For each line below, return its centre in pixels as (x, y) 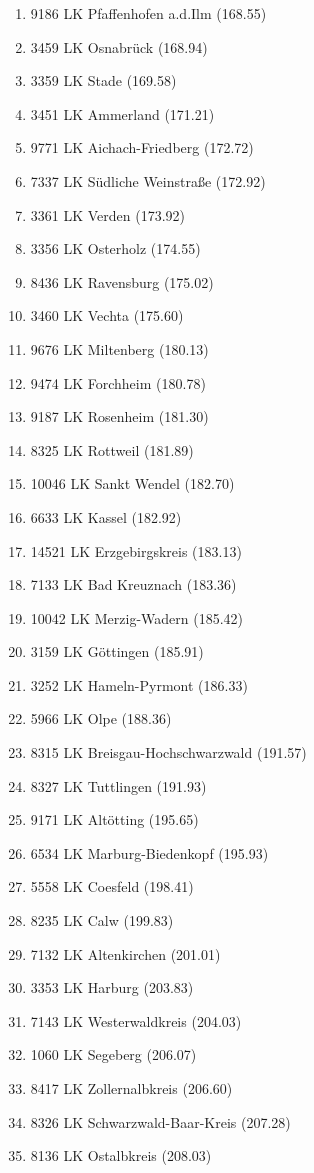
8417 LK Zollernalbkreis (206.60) (131, 1088)
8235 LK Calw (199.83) (102, 920)
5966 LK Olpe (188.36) (101, 718)
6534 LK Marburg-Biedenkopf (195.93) (149, 852)
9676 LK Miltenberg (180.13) (119, 348)
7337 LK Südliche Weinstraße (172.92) (148, 180)
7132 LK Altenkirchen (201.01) (125, 953)
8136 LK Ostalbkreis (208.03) (121, 1155)
